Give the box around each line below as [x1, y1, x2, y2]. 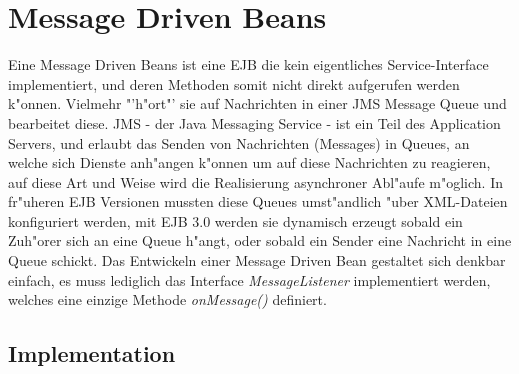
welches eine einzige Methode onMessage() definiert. [8, 289, 327, 310]
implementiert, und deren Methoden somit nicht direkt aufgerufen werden [8, 73, 460, 94]
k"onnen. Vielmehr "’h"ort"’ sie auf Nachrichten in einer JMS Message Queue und [8, 93, 507, 114]
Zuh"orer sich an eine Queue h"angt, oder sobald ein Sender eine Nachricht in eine [8, 230, 512, 251]
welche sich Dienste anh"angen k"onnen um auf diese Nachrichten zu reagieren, [8, 152, 491, 173]
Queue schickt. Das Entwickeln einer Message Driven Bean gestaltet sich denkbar [8, 250, 506, 271]
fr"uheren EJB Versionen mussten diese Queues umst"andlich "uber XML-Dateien [8, 191, 508, 212]
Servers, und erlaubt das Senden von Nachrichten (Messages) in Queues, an [8, 132, 470, 153]
